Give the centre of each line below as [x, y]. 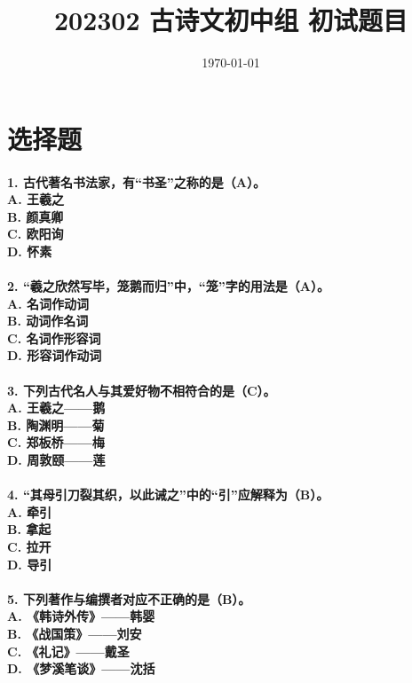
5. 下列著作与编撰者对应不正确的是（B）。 [129, 598]
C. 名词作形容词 [54, 338]
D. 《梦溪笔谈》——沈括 [81, 668]
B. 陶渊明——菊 [56, 424]
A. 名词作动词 [48, 303]
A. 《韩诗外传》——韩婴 [81, 616]
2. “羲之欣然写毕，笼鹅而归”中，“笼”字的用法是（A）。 [169, 286]
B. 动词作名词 [48, 321]
